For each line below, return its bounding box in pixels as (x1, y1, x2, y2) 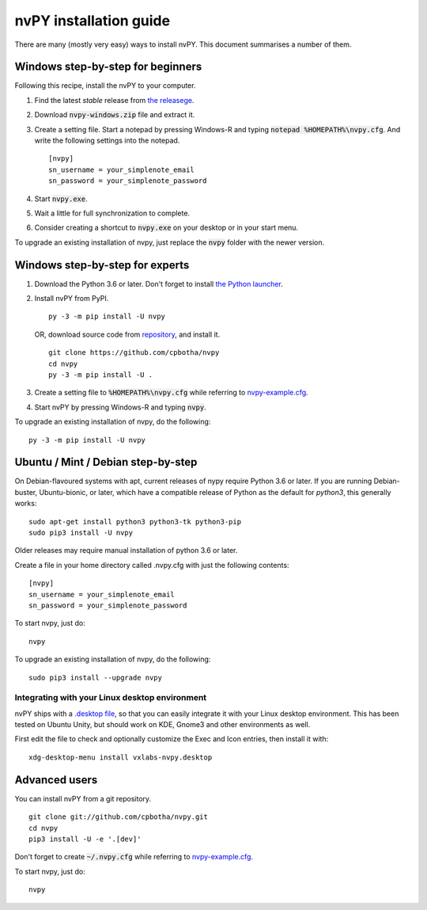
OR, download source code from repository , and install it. (34, 329, 221, 339)
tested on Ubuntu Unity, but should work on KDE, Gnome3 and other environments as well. (14, 720, 311, 729)
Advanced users (14, 773, 98, 786)
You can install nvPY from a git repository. (14, 794, 152, 803)
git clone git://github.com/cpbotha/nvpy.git (28, 813, 209, 821)
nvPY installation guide (14, 12, 170, 29)
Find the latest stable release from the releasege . (34, 95, 195, 105)
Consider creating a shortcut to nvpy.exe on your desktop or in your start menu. (34, 223, 299, 233)
